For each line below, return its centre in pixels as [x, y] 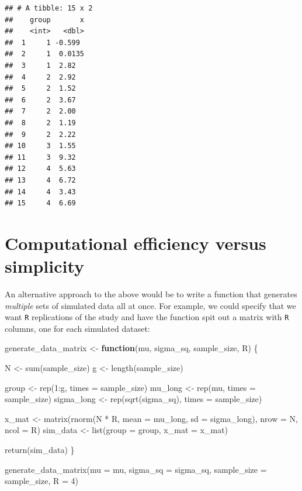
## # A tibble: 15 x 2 [49, 8]
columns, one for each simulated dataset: [77, 328]
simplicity [45, 266]
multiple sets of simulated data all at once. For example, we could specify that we [150, 305]
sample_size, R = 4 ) [41, 481]
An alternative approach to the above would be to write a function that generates [151, 294]
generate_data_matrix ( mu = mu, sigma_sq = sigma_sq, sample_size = [136, 469]
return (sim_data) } [40, 449]
